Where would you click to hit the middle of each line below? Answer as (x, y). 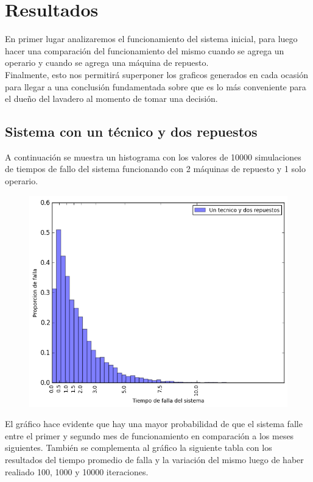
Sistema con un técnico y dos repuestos (131, 131)
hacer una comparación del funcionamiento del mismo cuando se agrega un (145, 50)
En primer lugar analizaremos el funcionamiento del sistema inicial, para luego (151, 39)
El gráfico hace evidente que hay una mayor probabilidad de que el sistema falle (154, 424)
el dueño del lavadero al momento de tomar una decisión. (111, 99)
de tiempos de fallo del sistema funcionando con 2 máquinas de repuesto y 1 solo (155, 169)
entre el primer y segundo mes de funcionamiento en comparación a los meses (149, 435)
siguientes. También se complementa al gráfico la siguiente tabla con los (139, 448)
